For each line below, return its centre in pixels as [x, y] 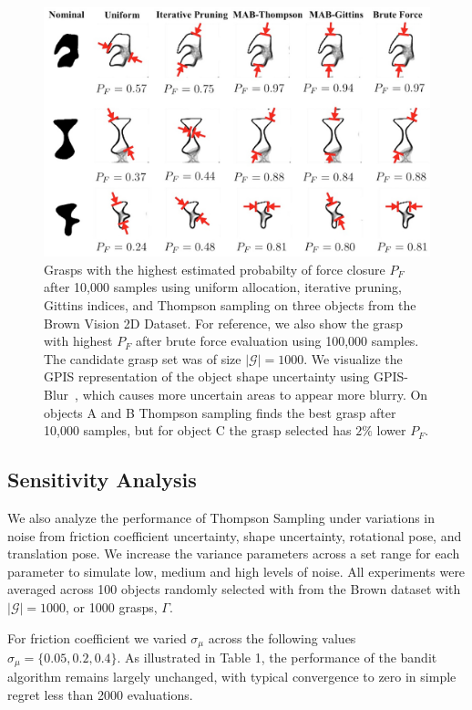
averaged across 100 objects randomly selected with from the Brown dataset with [234, 589]
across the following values [282, 637]
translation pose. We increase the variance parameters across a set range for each [234, 553]
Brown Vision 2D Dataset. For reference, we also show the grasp [224, 323]
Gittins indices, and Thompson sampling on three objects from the [230, 305]
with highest [78, 341]
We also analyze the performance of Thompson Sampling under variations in [221, 518]
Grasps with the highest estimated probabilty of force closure [215, 269]
